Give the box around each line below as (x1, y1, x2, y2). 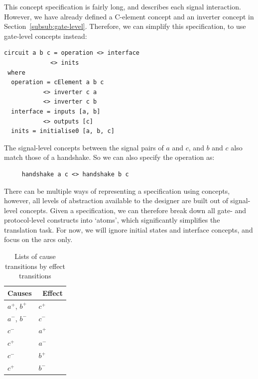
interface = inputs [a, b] (11, 108, 101, 115)
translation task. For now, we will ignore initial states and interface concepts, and (4, 224, 253, 235)
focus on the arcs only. (4, 234, 73, 245)
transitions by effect (4, 260, 66, 271)
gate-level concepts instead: (4, 30, 87, 41)
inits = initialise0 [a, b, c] (11, 127, 115, 135)
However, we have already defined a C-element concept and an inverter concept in (4, 11, 254, 21)
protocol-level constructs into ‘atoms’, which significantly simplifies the (4, 215, 220, 225)
